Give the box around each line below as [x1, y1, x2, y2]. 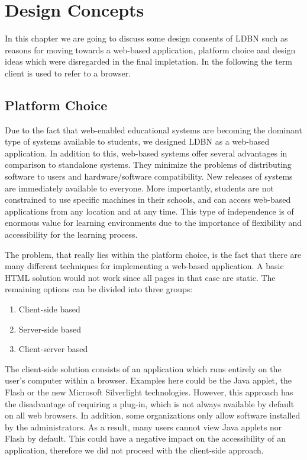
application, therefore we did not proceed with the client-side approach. [5, 443, 264, 456]
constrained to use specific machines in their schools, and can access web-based [5, 193, 291, 206]
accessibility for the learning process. [5, 228, 138, 241]
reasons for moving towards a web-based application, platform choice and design [5, 43, 296, 56]
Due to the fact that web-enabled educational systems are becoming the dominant [5, 123, 302, 136]
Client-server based [18, 343, 88, 355]
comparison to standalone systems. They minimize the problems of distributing [5, 158, 292, 171]
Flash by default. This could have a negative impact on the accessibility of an [5, 432, 286, 445]
